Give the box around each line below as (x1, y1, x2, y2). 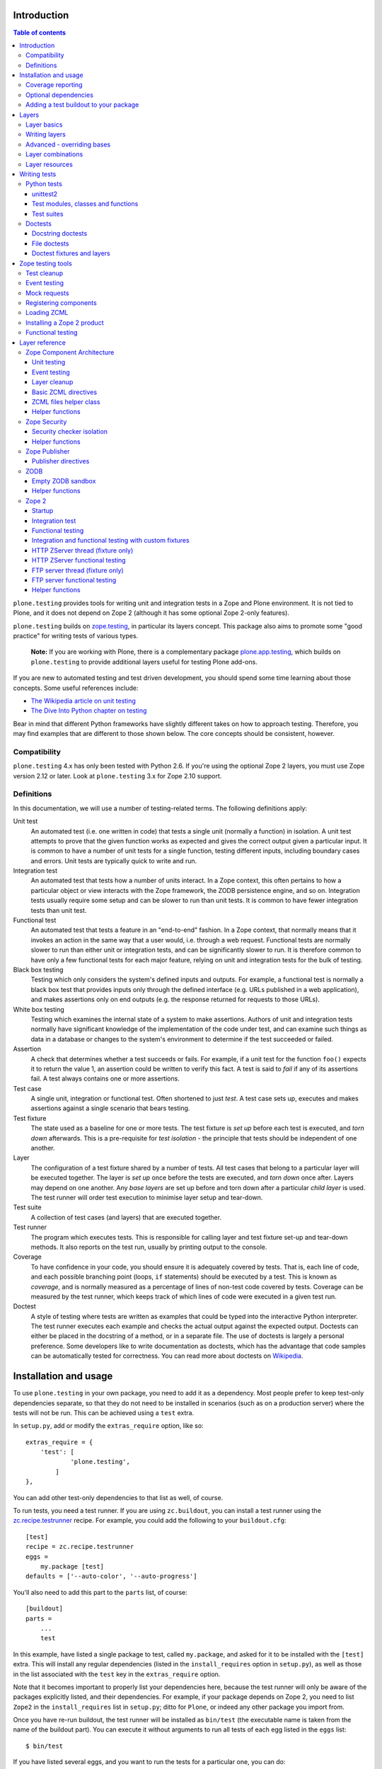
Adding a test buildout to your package (25, 100, 139, 109)
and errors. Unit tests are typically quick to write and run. (30, 856, 197, 865)
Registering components (25, 299, 97, 307)
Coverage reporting (25, 81, 83, 89)
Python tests (25, 180, 63, 188)
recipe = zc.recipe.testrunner (25, 1543, 134, 1551)
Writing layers (25, 130, 66, 139)
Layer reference (19, 338, 66, 347)
